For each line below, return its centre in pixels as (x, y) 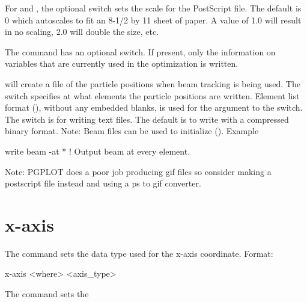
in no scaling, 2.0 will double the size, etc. (82, 32)
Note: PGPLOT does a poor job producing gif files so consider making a (138, 171)
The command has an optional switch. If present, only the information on (140, 51)
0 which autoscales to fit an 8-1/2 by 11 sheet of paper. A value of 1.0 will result (153, 20)
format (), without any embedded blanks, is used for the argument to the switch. (154, 107)
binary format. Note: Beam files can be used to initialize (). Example (132, 131)
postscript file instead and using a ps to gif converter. (103, 183)
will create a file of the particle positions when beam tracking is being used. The (153, 83)
